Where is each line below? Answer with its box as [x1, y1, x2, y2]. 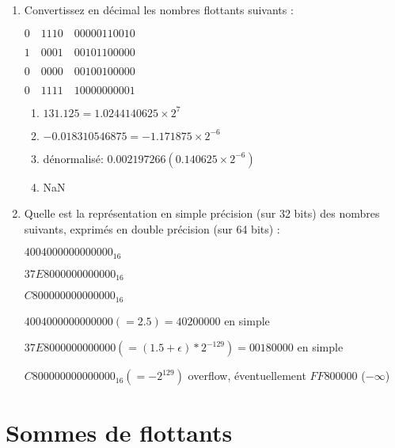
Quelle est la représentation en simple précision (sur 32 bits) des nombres [24, 205, 380, 222]
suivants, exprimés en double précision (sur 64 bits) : [24, 220, 280, 237]
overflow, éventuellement [188, 367, 306, 384]
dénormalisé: [43, 150, 104, 166]
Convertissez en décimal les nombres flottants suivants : [24, 2, 294, 17]
